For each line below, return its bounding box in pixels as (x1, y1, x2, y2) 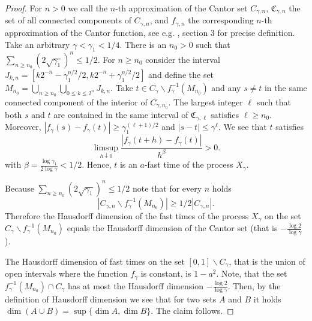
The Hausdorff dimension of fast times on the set (5, 255, 185, 267)
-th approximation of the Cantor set (115, 2, 248, 14)
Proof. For (5, 2, 43, 14)
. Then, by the (227, 279, 281, 292)
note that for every (132, 181, 202, 194)
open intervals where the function (5, 267, 128, 280)
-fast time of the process (144, 158, 233, 171)
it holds (253, 292, 281, 305)
